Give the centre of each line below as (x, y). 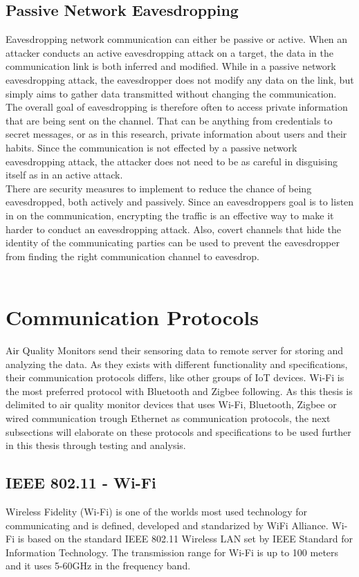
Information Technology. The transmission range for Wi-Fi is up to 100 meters (172, 552)
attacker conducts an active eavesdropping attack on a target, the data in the (169, 52)
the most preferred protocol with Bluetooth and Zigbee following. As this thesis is (179, 391)
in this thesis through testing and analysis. (96, 445)
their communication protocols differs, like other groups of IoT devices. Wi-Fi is (175, 377)
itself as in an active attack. (64, 175)
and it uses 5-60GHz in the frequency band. (98, 566)
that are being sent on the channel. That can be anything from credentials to (169, 120)
